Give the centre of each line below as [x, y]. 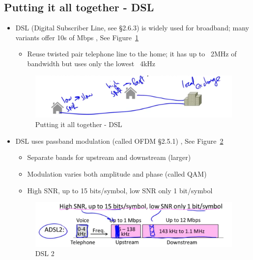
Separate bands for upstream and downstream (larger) [109, 157]
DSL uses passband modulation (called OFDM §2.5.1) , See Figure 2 [119, 141]
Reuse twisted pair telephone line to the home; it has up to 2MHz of [132, 54]
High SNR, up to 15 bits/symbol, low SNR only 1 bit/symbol [120, 190]
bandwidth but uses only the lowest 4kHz [91, 63]
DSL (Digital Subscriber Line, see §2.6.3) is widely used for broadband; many [132, 28]
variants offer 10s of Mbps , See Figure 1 [77, 37]
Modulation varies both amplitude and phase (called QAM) [117, 173]
